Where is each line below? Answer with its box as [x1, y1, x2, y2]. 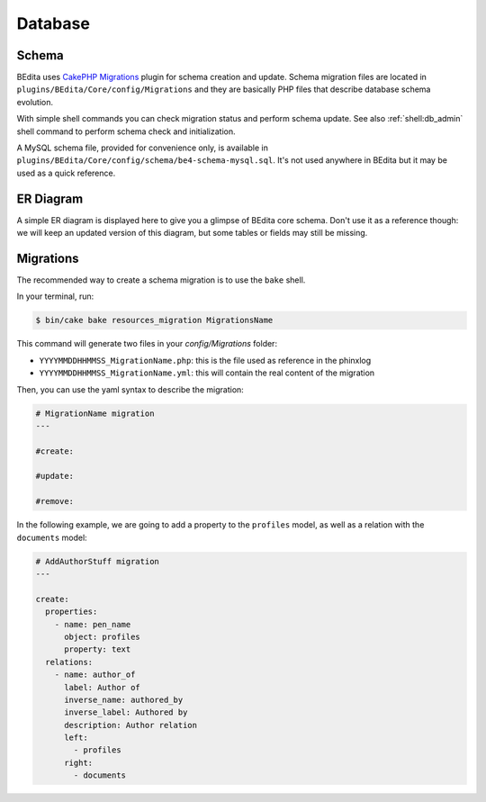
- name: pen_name [54, 619, 131, 629]
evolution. [16, 96, 54, 107]
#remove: [35, 496, 75, 507]
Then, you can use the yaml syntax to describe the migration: [16, 383, 245, 395]
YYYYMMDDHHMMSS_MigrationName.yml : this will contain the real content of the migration [39, 367, 375, 378]
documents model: [16, 532, 87, 543]
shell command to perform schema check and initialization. [16, 126, 236, 137]
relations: [45, 657, 94, 667]
